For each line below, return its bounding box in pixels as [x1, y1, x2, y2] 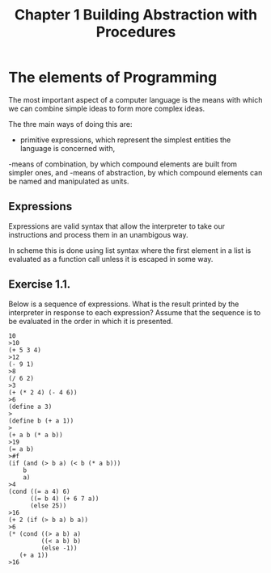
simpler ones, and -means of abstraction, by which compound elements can [8, 167, 263, 177]
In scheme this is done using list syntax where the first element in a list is [8, 245, 252, 255]
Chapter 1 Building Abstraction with [14, 6, 258, 24]
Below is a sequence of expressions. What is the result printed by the [8, 299, 239, 309]
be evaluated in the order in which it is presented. [8, 316, 174, 326]
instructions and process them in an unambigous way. [8, 230, 188, 239]
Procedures [95, 23, 176, 41]
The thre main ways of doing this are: [8, 119, 133, 129]
